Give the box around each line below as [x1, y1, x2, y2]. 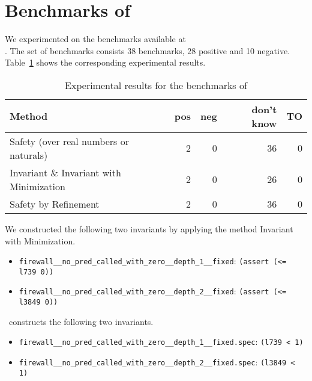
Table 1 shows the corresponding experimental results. [5, 56, 206, 69]
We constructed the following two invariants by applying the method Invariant [5, 222, 293, 235]
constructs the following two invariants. [8, 315, 154, 327]
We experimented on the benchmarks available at [5, 33, 186, 45]
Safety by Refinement [10, 196, 100, 211]
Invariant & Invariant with [10, 165, 121, 179]
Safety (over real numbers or [10, 134, 129, 148]
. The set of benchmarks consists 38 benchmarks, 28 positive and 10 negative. [5, 44, 290, 57]
